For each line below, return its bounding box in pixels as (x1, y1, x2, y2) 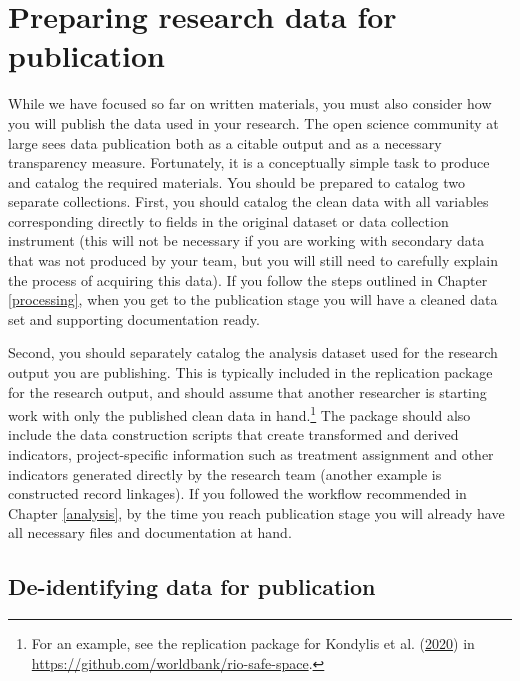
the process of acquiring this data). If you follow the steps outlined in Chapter (8, 269, 488, 290)
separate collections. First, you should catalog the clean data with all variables (8, 191, 489, 212)
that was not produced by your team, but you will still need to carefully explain (8, 250, 498, 271)
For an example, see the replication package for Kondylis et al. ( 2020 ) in (31, 633, 475, 654)
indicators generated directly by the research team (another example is (8, 463, 442, 484)
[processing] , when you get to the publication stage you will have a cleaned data (8, 289, 498, 310)
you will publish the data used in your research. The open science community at (8, 112, 499, 133)
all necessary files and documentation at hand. (8, 522, 292, 543)
